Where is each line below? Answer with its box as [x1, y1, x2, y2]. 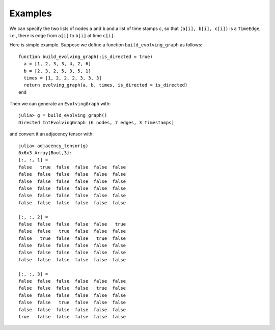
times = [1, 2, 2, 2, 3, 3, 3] [23, 75, 102, 81]
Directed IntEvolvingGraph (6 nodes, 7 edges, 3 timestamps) [18, 120, 174, 125]
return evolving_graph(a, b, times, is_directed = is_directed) [23, 82, 188, 88]
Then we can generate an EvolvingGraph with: [9, 101, 111, 107]
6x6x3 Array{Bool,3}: [18, 150, 72, 156]
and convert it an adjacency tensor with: [9, 131, 94, 137]
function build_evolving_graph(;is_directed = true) [18, 53, 153, 60]
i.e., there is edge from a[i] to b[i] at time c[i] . [9, 32, 116, 38]
